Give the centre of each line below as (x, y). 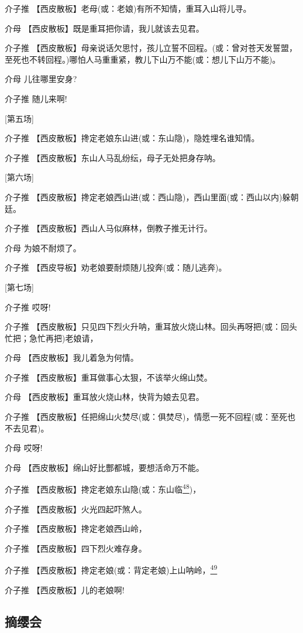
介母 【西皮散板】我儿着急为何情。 (72, 357)
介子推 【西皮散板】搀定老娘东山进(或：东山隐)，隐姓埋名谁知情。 (132, 138)
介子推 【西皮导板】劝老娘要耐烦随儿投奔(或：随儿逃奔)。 (116, 267)
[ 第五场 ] (19, 118)
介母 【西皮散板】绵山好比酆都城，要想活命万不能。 (104, 467)
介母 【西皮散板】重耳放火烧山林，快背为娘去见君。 (104, 397)
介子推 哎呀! (28, 307)
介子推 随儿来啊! (36, 98)
